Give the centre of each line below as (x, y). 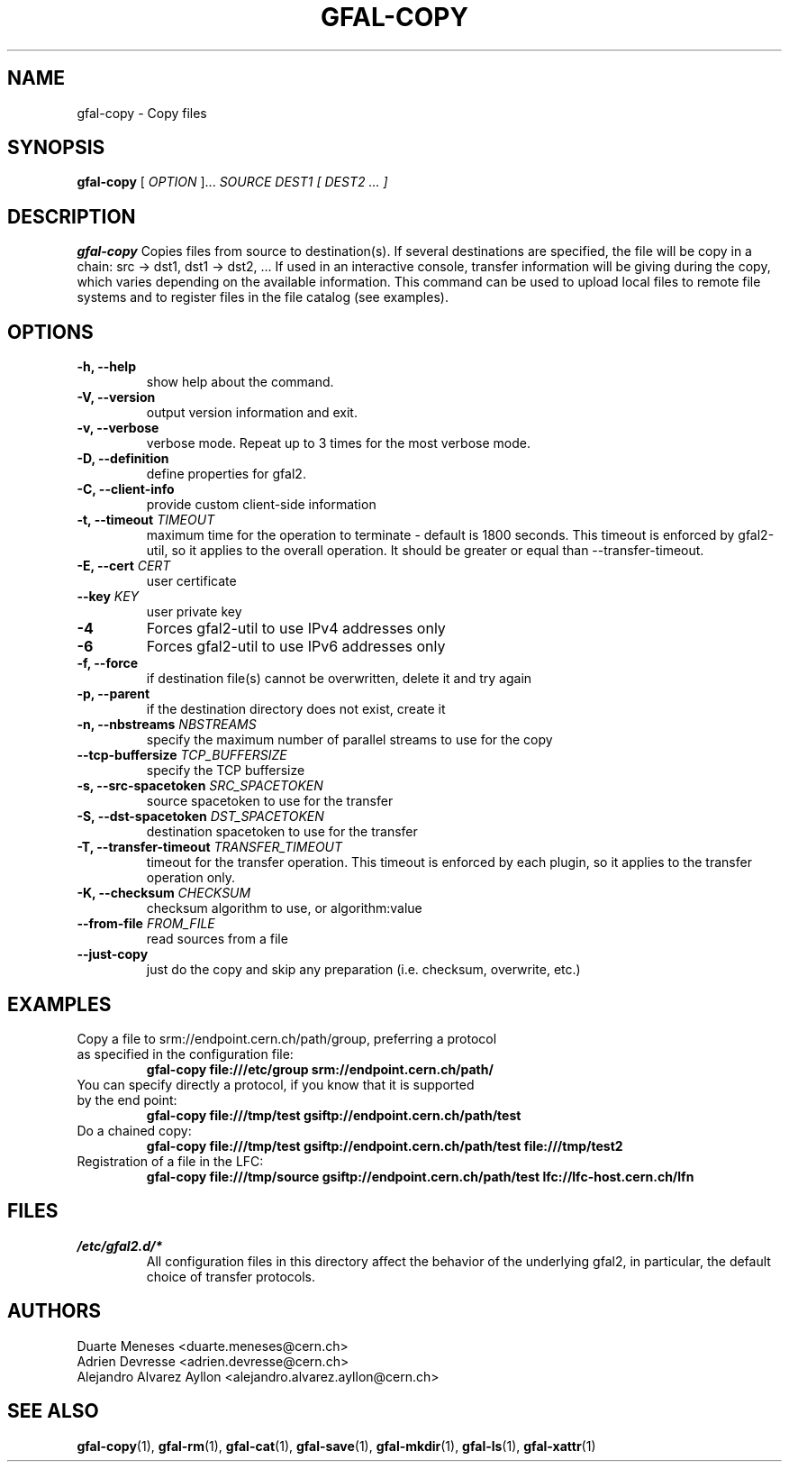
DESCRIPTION (72, 216)
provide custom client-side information (261, 505)
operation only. (191, 878)
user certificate (191, 581)
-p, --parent (113, 694)
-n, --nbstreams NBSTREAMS (167, 725)
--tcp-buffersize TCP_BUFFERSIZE (182, 755)
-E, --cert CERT (124, 566)
